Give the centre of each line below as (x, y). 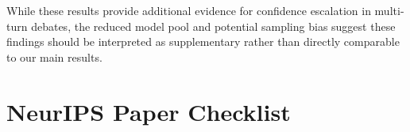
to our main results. (54, 57)
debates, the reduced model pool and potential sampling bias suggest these (213, 26)
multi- (389, 10)
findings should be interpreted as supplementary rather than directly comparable (203, 41)
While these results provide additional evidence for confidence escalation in (189, 10)
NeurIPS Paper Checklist (149, 111)
